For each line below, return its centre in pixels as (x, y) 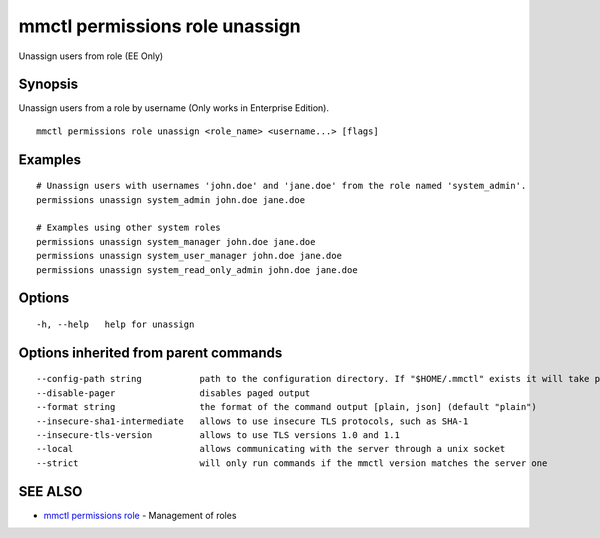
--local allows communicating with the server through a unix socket (271, 449)
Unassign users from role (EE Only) (91, 56)
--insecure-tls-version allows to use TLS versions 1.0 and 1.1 (218, 434)
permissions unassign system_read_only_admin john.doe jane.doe (197, 269)
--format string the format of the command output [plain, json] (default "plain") (286, 407)
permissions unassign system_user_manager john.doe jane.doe (189, 256)
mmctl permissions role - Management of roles (140, 515)
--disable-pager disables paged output (173, 393)
